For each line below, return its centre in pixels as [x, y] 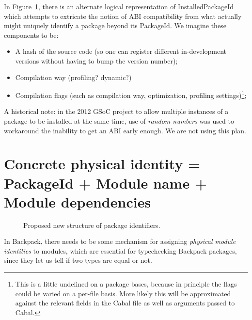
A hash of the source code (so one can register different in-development [121, 51]
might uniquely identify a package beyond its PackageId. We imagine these [115, 25]
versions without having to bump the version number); [96, 60]
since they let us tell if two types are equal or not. [78, 260]
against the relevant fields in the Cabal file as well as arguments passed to [125, 303]
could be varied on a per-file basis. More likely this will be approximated [123, 293]
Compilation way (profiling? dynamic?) [73, 77]
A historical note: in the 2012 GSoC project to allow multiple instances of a [116, 111]
